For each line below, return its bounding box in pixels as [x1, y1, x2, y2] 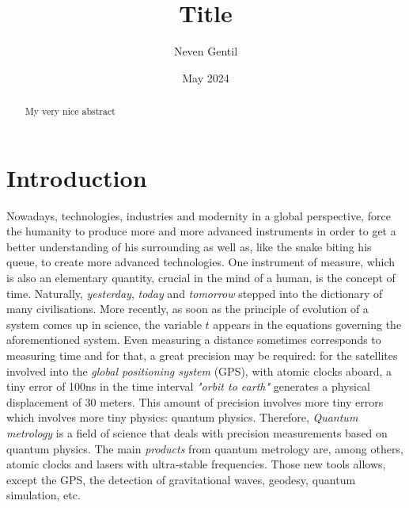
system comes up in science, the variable [6, 315, 202, 332]
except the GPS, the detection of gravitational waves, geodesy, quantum [6, 471, 356, 487]
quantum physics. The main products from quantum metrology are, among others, [6, 440, 403, 456]
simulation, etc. [6, 487, 81, 503]
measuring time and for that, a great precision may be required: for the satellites [6, 347, 398, 364]
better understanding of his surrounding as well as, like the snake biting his [6, 238, 372, 254]
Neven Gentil [173, 43, 238, 59]
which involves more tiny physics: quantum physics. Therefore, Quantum [6, 409, 358, 426]
